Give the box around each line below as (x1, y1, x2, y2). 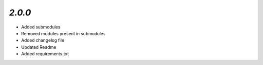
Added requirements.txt (21, 51, 69, 57)
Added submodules (21, 24, 61, 30)
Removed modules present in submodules (21, 30, 106, 36)
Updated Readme (21, 44, 56, 50)
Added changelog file (21, 38, 65, 43)
